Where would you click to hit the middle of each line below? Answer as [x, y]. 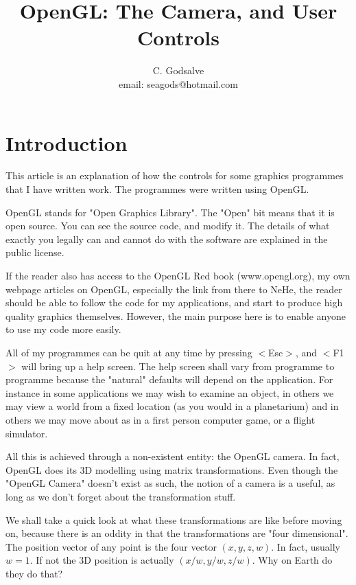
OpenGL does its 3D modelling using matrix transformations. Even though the [172, 469]
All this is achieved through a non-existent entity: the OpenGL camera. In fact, [173, 456]
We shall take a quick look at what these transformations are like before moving [174, 519]
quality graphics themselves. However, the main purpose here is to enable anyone [176, 316]
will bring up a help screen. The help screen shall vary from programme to [178, 366]
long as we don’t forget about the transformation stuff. [121, 496]
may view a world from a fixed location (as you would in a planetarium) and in [172, 406]
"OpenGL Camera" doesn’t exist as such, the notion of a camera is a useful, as [170, 483]
